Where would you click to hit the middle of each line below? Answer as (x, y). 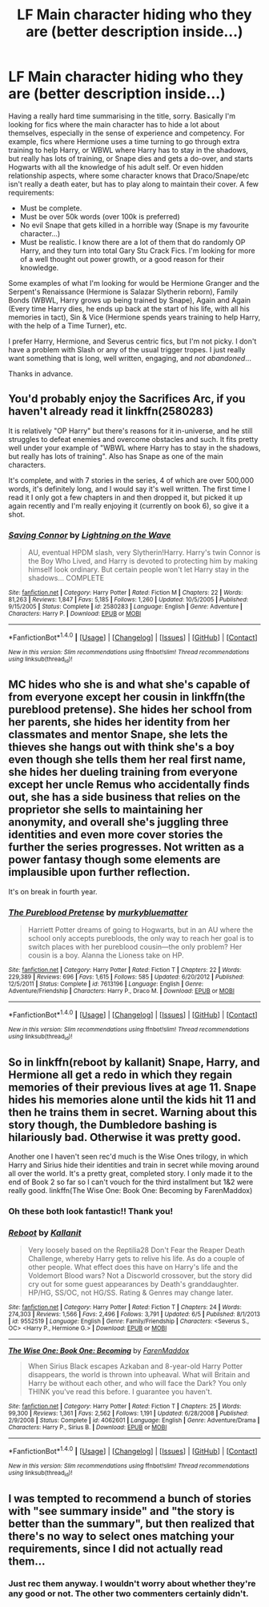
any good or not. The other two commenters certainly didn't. (128, 1593)
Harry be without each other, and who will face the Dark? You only (137, 1384)
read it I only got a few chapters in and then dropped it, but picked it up (125, 497)
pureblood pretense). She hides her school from (130, 710)
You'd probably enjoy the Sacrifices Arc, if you (127, 399)
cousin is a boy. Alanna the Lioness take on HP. (106, 955)
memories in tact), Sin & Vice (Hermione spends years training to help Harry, (134, 317)
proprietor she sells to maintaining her (106, 810)
